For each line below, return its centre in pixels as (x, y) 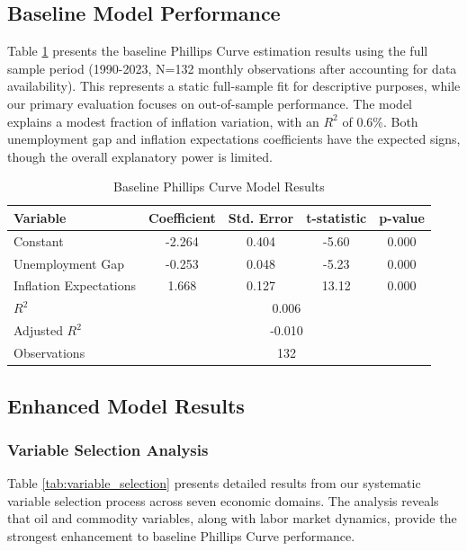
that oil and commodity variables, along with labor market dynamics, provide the (232, 518)
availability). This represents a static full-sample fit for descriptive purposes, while (234, 86)
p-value (402, 217)
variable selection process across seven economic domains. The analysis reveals (223, 500)
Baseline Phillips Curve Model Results (219, 187)
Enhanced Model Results (126, 405)
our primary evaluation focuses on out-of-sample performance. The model (210, 103)
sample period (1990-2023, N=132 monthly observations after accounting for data (232, 68)
